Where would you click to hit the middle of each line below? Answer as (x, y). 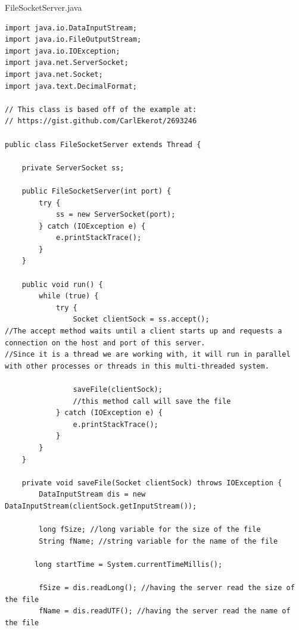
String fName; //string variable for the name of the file (158, 541)
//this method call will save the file (152, 401)
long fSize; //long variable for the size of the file (150, 530)
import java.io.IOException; (63, 51)
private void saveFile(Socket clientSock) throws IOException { (152, 483)
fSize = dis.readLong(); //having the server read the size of (167, 588)
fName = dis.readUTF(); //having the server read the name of (165, 611)
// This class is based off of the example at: (101, 109)
